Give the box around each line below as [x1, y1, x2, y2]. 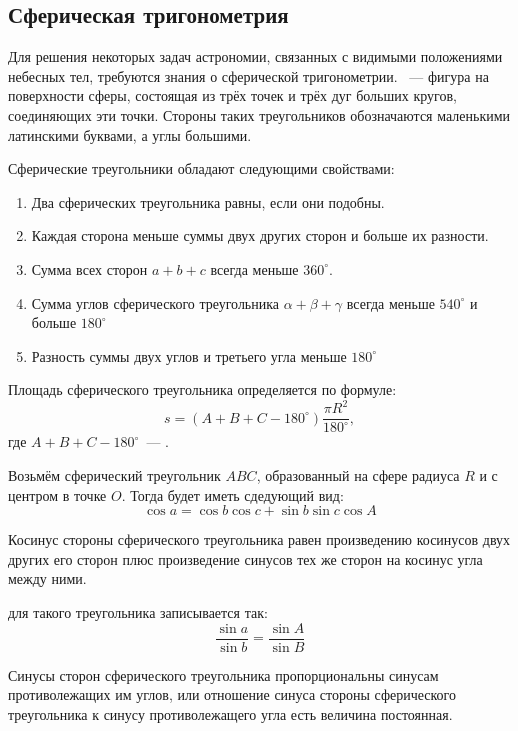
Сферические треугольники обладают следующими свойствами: [8, 158, 395, 179]
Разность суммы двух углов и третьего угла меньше [31, 345, 347, 366]
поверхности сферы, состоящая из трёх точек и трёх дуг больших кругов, [8, 85, 457, 106]
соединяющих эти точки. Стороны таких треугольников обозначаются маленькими [8, 104, 511, 125]
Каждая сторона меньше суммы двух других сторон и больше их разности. [31, 225, 489, 246]
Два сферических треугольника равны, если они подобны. [31, 191, 385, 212]
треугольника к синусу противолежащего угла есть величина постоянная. [8, 703, 453, 724]
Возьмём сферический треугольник [8, 465, 221, 486]
